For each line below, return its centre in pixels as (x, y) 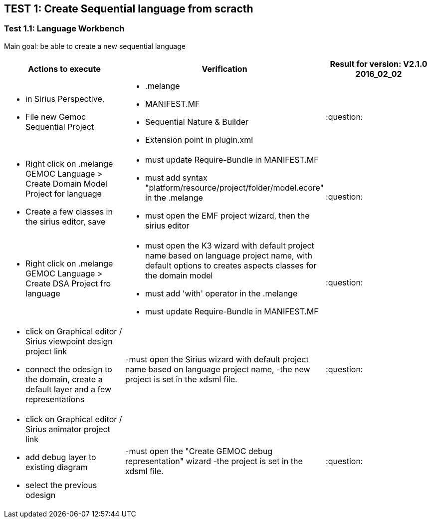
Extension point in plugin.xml (199, 139)
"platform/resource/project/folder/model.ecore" (235, 187)
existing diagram (57, 467)
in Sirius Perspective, (65, 99)
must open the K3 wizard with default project (230, 245)
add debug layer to (61, 457)
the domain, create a (64, 379)
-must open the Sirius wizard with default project (217, 359)
